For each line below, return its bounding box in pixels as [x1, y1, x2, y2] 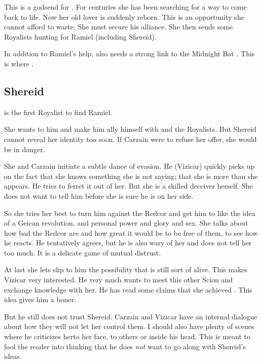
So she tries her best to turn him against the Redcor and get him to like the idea [4, 207, 255, 218]
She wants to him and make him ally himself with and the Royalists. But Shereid [4, 124, 256, 134]
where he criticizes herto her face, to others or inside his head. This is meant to [4, 331, 250, 342]
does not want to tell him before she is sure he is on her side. [4, 190, 194, 201]
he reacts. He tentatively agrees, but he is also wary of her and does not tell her [4, 237, 252, 248]
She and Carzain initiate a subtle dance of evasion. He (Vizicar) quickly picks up [4, 161, 255, 171]
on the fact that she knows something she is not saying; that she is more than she [4, 170, 258, 181]
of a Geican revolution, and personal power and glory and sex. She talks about [4, 217, 248, 228]
